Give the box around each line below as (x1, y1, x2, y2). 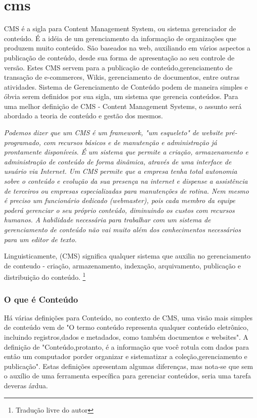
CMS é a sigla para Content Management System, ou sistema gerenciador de (4, 23, 236, 34)
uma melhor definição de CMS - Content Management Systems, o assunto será (4, 101, 242, 111)
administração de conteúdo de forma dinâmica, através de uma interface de (4, 156, 232, 166)
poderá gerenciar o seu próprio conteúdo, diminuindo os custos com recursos (4, 205, 235, 215)
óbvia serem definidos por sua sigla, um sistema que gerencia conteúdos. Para (4, 91, 238, 102)
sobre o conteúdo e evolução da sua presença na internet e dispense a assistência (4, 176, 248, 186)
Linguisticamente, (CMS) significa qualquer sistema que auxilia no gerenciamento (4, 251, 251, 261)
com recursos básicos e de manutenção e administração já (43, 137, 217, 147)
